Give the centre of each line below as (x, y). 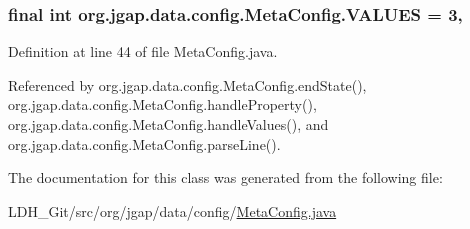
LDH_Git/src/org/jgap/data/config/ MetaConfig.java (172, 210)
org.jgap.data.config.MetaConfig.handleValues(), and (168, 124)
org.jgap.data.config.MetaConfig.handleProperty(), (162, 104)
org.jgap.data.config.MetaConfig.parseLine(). (144, 143)
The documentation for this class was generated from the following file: (225, 177)
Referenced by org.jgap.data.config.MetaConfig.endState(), (187, 84)
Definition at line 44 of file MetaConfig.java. (143, 51)
